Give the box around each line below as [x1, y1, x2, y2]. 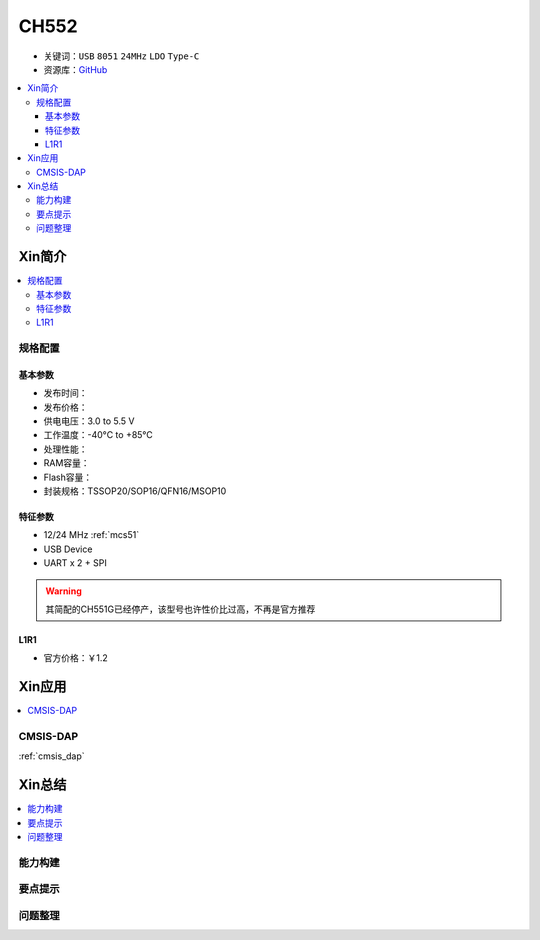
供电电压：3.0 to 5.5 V [43, 415, 135, 427]
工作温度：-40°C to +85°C [43, 429, 154, 441]
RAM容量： [43, 457, 90, 469]
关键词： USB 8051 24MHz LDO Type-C [43, 50, 200, 62]
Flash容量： [43, 471, 93, 483]
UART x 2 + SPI [43, 557, 107, 569]
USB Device [43, 543, 93, 555]
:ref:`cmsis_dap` [18, 750, 85, 762]
